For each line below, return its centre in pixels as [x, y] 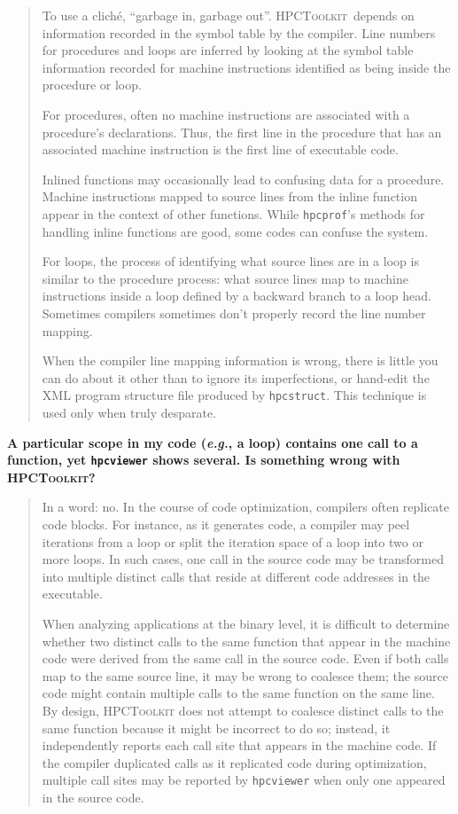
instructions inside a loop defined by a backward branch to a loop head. [237, 296]
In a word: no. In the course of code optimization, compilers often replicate [245, 507]
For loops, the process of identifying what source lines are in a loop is [230, 261]
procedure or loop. [92, 85]
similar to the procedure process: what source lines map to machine [225, 278]
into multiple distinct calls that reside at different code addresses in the [236, 576]
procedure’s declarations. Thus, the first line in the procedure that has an [242, 132]
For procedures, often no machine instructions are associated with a [226, 114]
